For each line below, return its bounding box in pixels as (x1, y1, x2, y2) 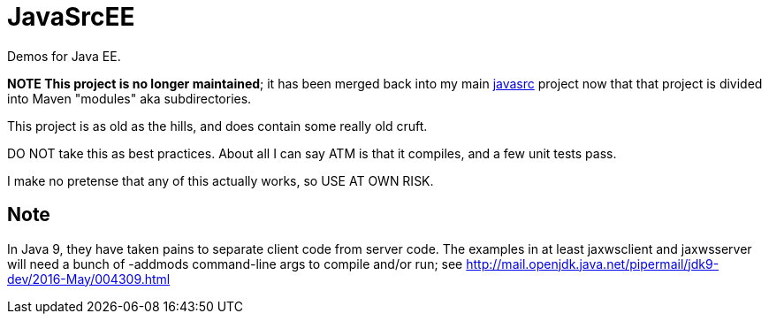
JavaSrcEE (7, 2, 135, 32)
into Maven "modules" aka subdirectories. (7, 90, 252, 106)
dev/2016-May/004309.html (7, 271, 171, 287)
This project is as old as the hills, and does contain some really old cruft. (7, 118, 428, 134)
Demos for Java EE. (7, 48, 121, 64)
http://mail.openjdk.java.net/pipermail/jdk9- (466, 256, 720, 271)
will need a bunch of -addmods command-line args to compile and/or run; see (7, 256, 463, 271)
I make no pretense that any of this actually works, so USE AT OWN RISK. (7, 172, 434, 188)
